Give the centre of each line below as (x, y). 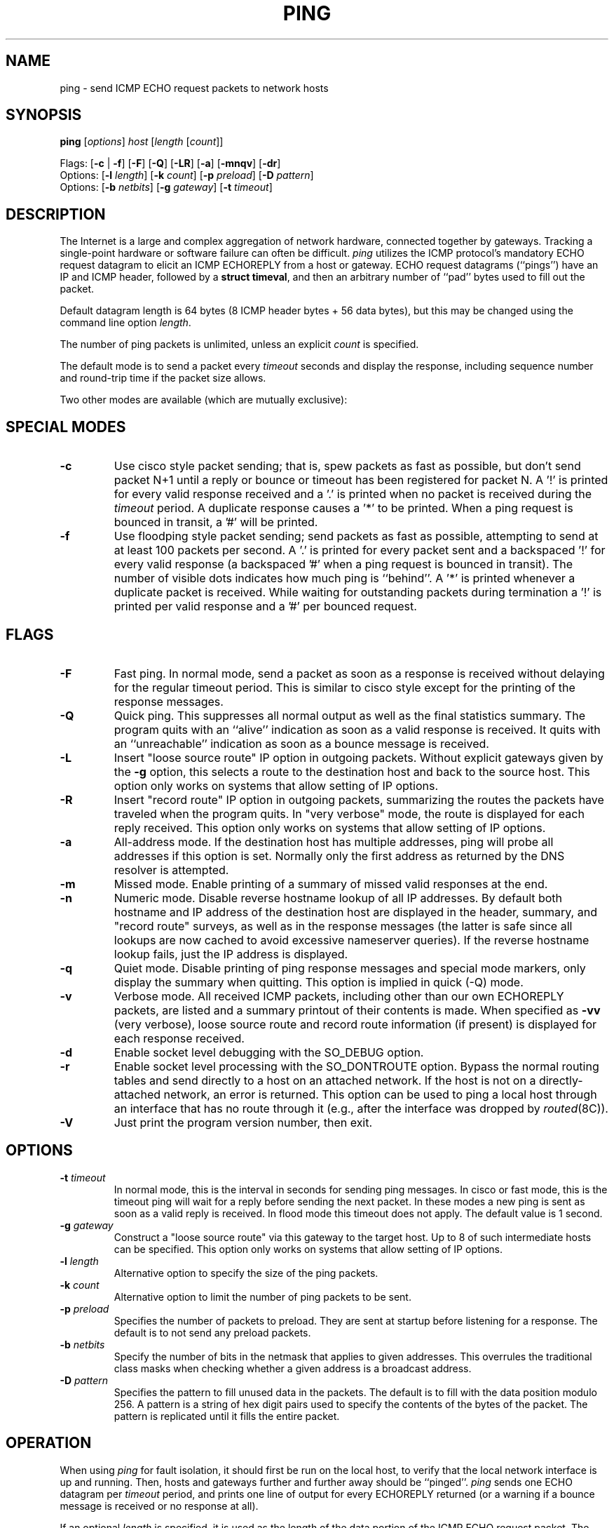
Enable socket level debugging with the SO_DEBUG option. (269, 1052)
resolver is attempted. (171, 870)
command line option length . (125, 323)
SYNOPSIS (44, 115)
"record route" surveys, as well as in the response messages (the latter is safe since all (343, 926)
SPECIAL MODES (66, 427)
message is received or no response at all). (159, 1506)
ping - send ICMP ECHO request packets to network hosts (194, 88)
